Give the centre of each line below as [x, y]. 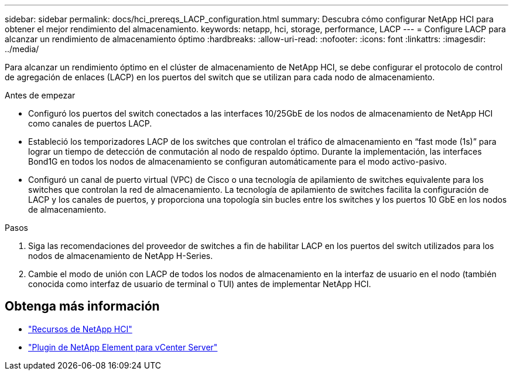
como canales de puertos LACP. [90, 123]
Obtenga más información [82, 306]
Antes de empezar [40, 95]
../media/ [22, 49]
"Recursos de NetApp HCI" [80, 329]
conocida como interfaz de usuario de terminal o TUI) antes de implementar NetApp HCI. [200, 284]
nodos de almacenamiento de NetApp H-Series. [121, 256]
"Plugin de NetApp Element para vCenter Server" [123, 347]
